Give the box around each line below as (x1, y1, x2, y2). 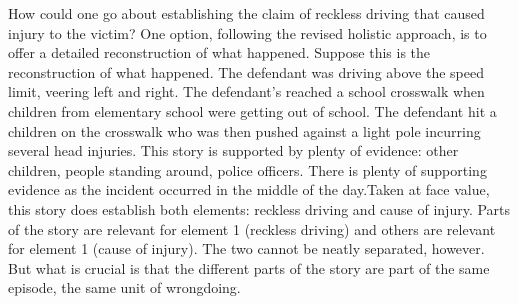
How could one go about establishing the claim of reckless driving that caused (8, 3, 485, 23)
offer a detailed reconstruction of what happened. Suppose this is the (8, 42, 431, 63)
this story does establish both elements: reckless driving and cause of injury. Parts (8, 198, 511, 219)
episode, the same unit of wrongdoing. (8, 277, 241, 298)
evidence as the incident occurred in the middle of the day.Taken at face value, (8, 179, 490, 200)
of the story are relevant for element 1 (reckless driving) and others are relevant (8, 218, 496, 239)
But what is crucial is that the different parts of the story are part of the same (8, 257, 490, 278)
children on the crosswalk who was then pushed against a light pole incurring (8, 120, 481, 141)
